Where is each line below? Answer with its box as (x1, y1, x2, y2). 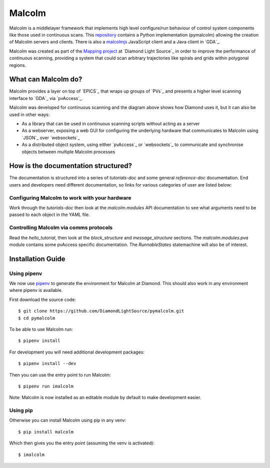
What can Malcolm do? (9, 75, 82, 83)
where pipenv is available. (9, 287, 63, 293)
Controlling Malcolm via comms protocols (9, 224, 113, 231)
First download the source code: (9, 296, 76, 302)
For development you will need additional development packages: (9, 349, 145, 355)
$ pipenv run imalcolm (18, 383, 74, 389)
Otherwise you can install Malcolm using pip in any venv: (9, 417, 126, 423)
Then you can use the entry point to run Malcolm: (9, 371, 111, 377)
